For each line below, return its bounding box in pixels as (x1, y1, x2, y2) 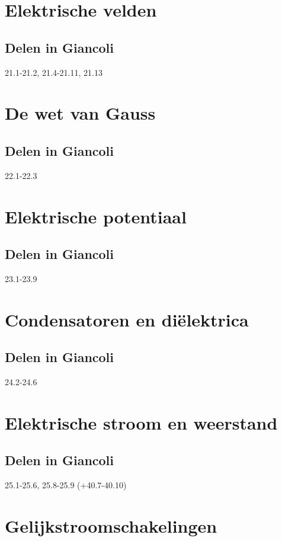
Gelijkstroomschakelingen (5, 514, 217, 538)
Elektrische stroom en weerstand (5, 410, 278, 434)
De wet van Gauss (5, 101, 156, 125)
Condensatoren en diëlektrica (5, 307, 249, 331)
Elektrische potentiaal (5, 204, 187, 228)
